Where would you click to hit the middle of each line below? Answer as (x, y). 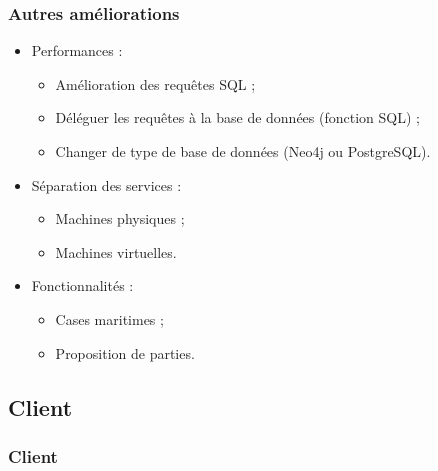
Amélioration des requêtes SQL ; (155, 83)
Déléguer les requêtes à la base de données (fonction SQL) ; (237, 117)
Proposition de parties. (125, 352)
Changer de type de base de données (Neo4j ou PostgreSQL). (243, 151)
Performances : (77, 50)
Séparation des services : (106, 184)
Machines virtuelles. (116, 251)
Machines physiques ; (120, 218)
